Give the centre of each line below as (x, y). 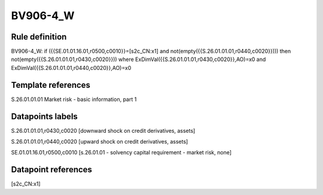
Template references (51, 85)
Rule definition (39, 37)
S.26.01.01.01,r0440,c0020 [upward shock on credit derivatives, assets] (100, 142)
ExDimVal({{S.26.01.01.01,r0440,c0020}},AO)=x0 (71, 68)
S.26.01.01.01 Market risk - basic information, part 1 (74, 99)
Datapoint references (52, 170)
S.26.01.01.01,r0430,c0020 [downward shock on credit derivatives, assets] (103, 130)
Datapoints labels (44, 116)
